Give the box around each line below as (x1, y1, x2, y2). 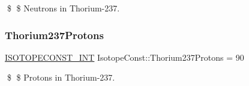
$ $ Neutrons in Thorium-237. (7, 2, 120, 14)
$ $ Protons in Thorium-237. (7, 71, 115, 84)
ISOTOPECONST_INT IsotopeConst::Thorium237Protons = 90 (5, 51, 244, 63)
